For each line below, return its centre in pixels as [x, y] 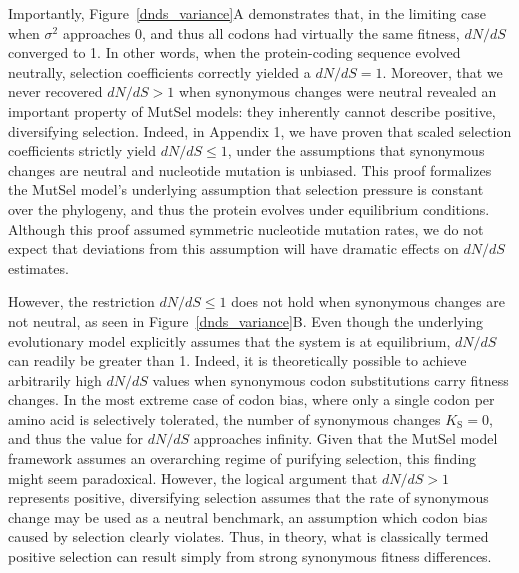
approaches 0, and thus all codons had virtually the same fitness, [261, 32]
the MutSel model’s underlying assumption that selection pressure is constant [246, 189]
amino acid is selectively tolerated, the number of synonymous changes [224, 418]
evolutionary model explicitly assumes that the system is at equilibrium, [229, 340]
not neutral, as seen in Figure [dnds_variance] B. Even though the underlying [246, 320]
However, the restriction [81, 301]
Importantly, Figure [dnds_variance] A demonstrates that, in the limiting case [247, 13]
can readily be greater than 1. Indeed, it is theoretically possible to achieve [237, 360]
